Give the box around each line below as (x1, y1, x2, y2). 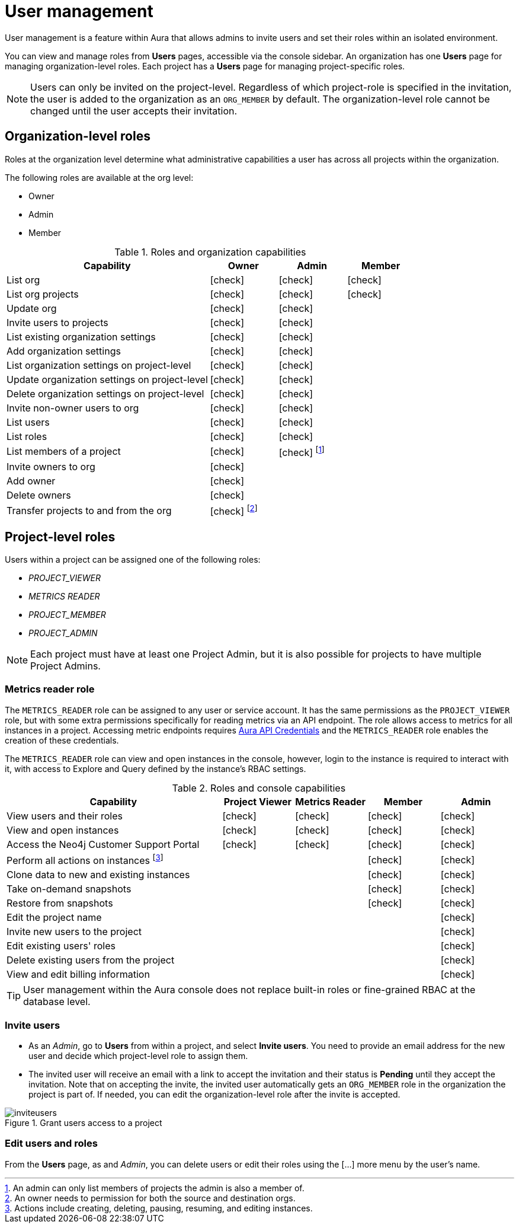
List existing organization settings (7, 330, 156, 343)
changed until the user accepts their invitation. (30, 104, 238, 117)
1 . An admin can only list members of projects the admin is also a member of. (5, 1182, 305, 1193)
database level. (23, 996, 91, 1008)
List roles (7, 430, 47, 442)
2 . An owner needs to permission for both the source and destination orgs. (5, 1192, 296, 1203)
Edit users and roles (5, 1137, 98, 1150)
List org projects (7, 288, 79, 300)
